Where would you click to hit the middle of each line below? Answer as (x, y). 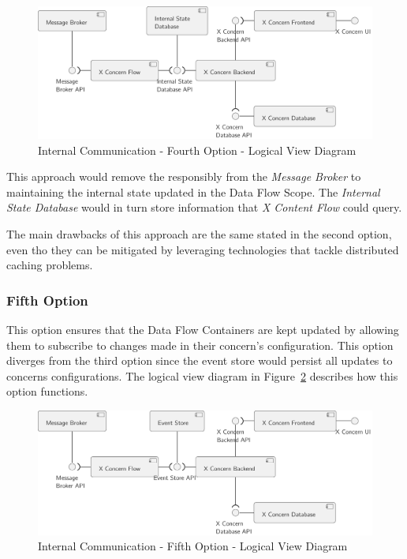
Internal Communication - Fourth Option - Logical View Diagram (197, 150)
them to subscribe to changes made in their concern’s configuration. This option (200, 345)
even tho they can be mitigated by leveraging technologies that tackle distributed (203, 249)
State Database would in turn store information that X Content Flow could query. (204, 207)
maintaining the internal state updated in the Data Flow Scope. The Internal (193, 191)
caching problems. (50, 265)
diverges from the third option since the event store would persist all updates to (200, 360)
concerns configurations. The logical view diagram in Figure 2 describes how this (202, 375)
